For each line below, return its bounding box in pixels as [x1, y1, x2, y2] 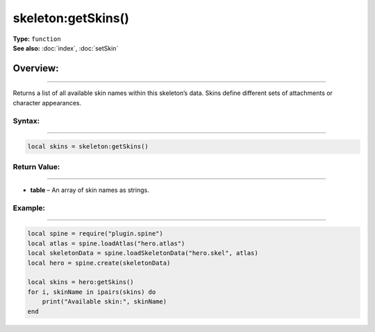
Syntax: [12, 116, 40, 125]
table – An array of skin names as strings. [30, 186, 149, 194]
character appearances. [12, 98, 82, 107]
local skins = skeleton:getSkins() [27, 143, 149, 150]
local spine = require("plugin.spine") [27, 229, 163, 238]
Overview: [12, 62, 59, 74]
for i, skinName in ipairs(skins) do [27, 288, 156, 296]
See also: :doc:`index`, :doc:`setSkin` [12, 44, 119, 52]
